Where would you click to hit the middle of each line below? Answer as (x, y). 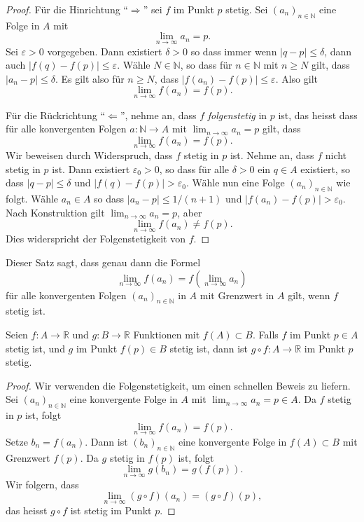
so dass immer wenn (234, 51)
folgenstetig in (237, 115)
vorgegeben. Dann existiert (105, 51)
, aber (190, 212)
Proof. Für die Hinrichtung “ (67, 9)
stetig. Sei (247, 9)
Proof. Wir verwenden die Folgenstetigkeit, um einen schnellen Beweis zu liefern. (178, 385)
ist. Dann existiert (91, 169)
